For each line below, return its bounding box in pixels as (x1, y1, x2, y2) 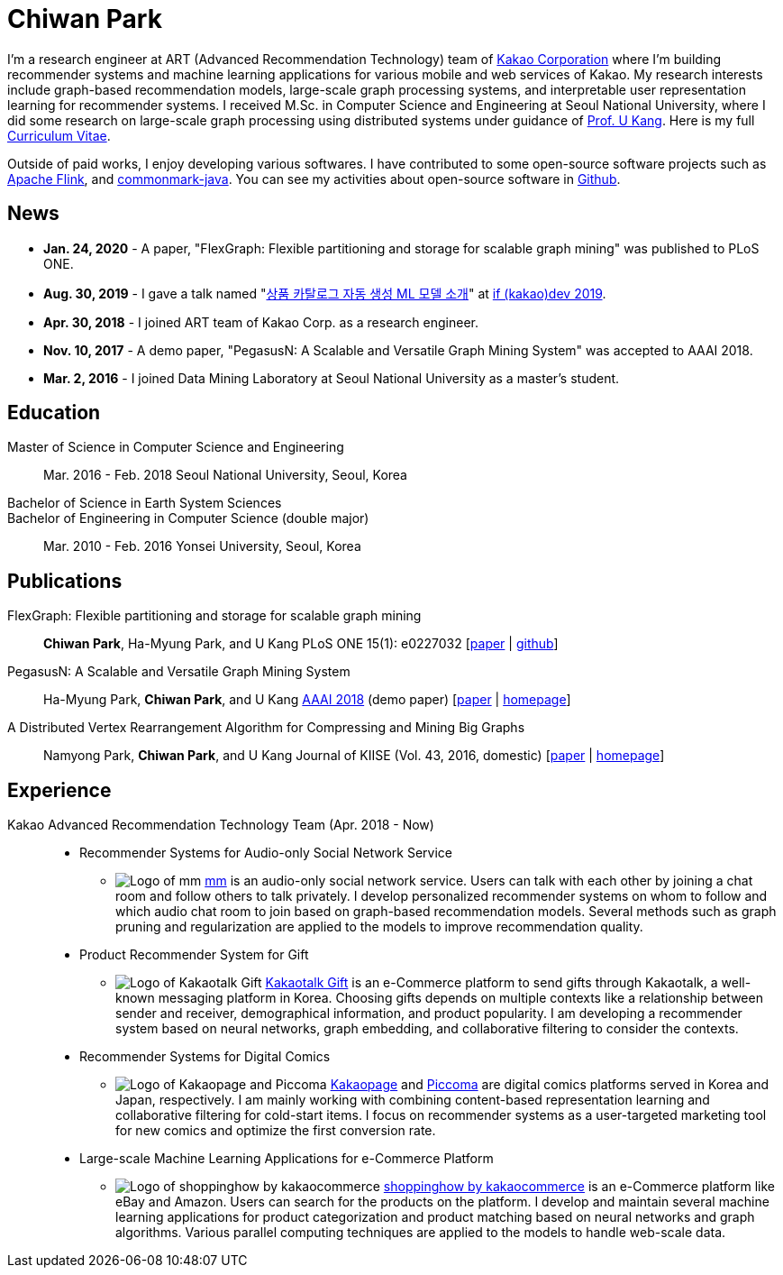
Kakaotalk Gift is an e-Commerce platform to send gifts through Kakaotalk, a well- (265, 975, 751, 991)
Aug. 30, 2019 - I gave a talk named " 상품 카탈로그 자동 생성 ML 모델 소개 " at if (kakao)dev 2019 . (43, 285, 606, 301)
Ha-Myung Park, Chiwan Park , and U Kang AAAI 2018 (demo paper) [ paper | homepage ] (43, 692, 571, 708)
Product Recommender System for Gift (79, 947, 309, 963)
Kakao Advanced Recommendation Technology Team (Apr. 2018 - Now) (7, 817, 434, 833)
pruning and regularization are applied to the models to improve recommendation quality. (115, 919, 643, 935)
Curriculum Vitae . (7, 127, 111, 143)
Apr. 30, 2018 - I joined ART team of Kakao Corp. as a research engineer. (43, 314, 479, 330)
